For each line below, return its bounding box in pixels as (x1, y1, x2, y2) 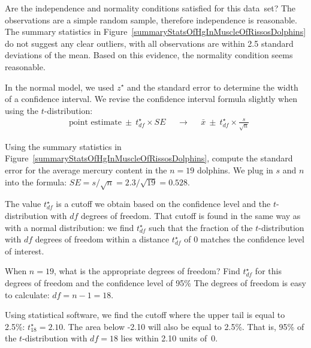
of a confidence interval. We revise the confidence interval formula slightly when (5, 92, 297, 105)
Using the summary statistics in (5, 140, 122, 152)
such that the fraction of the (149, 221, 253, 233)
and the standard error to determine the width (127, 80, 298, 93)
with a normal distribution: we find (5, 221, 134, 233)
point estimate (69, 118, 122, 127)
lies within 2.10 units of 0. (120, 332, 218, 344)
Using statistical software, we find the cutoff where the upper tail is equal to (5, 308, 285, 321)
